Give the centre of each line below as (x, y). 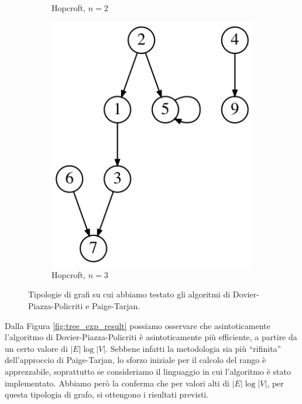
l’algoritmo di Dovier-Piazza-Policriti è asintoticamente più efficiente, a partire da (151, 337)
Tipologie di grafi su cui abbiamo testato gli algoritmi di (129, 294)
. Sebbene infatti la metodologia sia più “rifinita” (193, 348)
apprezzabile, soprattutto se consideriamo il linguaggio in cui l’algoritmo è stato (148, 372)
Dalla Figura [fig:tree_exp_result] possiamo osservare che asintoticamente (138, 325)
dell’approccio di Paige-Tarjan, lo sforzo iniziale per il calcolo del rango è (135, 360)
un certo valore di (36, 348)
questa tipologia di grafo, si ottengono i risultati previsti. (107, 394)
